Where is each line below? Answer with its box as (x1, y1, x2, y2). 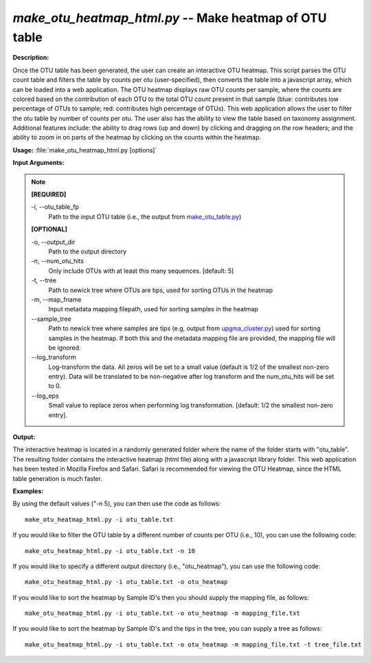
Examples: (12, 486, 44, 495)
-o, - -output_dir (31, 238, 76, 246)
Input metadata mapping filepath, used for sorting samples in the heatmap (48, 305, 259, 313)
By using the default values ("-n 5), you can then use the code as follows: (12, 499, 221, 508)
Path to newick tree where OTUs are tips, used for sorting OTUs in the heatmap (48, 286, 273, 294)
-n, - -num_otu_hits (31, 257, 84, 265)
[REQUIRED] (31, 190, 67, 199)
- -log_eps (31, 392, 59, 400)
